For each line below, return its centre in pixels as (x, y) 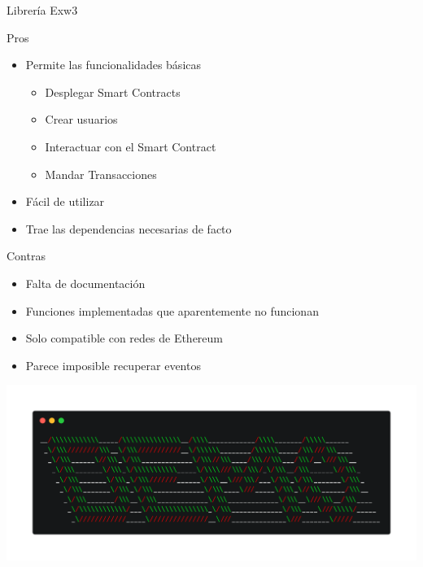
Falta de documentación (85, 283)
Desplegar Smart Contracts (113, 92)
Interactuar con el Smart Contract (131, 146)
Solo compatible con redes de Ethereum (124, 338)
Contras (26, 256)
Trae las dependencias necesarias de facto (129, 228)
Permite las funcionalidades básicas (113, 65)
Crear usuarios (81, 119)
